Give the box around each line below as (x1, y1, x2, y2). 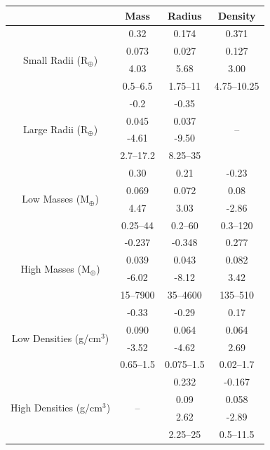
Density (217, 8, 256, 22)
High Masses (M (20, 261, 90, 275)
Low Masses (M (22, 191, 89, 206)
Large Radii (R (22, 121, 88, 136)
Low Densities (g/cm (11, 331, 102, 346)
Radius (168, 8, 202, 22)
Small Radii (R (23, 52, 88, 67)
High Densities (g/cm (11, 400, 102, 415)
